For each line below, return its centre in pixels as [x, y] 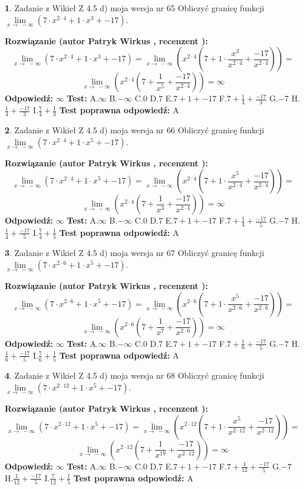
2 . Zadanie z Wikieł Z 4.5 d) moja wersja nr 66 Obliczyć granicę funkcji [135, 130]
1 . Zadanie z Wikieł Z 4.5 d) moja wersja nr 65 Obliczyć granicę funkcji [135, 8]
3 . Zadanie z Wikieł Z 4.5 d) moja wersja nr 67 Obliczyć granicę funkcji [135, 253]
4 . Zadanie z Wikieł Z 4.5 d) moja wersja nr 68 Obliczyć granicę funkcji [135, 375]
